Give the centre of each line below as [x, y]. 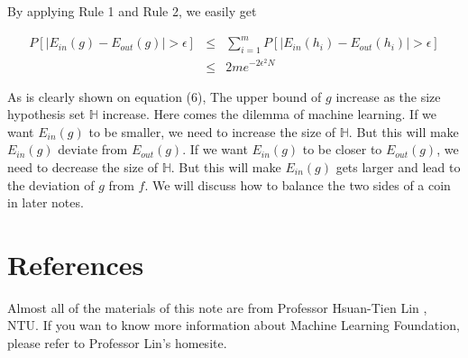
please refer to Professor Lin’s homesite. [117, 343]
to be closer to [342, 149]
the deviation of [51, 184]
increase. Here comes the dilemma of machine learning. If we [270, 114]
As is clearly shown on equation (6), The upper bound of [165, 96]
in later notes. [46, 202]
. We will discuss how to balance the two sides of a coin [298, 184]
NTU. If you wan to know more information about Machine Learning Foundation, [234, 325]
